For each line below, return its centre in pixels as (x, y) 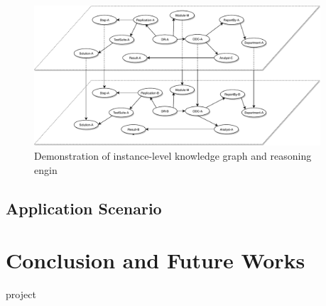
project (21, 294)
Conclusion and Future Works (156, 260)
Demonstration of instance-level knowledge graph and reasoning (173, 156)
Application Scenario (84, 208)
